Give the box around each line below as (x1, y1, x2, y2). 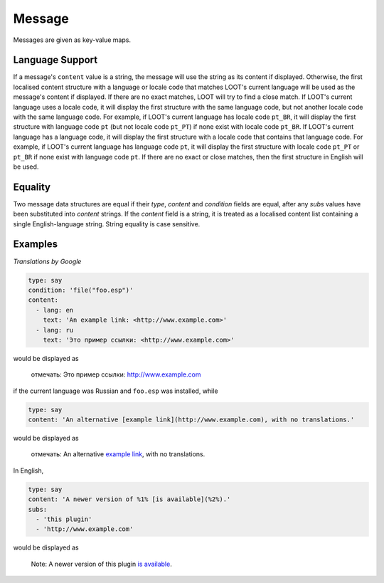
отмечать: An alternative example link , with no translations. (31, 450, 206, 458)
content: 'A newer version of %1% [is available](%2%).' (28, 495, 231, 503)
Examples (13, 238, 58, 251)
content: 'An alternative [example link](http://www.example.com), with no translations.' (28, 416, 355, 424)
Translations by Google (13, 257, 82, 266)
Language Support (13, 54, 98, 66)
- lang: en (36, 306, 74, 314)
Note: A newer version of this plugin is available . (31, 560, 172, 568)
